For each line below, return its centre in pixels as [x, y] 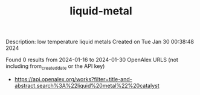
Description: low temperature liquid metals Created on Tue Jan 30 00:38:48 [100, 42]
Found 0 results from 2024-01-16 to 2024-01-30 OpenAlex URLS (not [92, 60]
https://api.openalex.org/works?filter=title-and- [73, 79]
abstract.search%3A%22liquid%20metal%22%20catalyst [87, 85]
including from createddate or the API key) [55, 67]
